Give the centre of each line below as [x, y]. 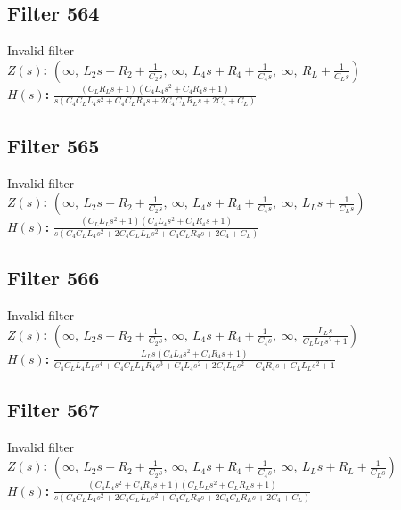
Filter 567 [53, 409]
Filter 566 [53, 278]
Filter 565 [53, 145]
